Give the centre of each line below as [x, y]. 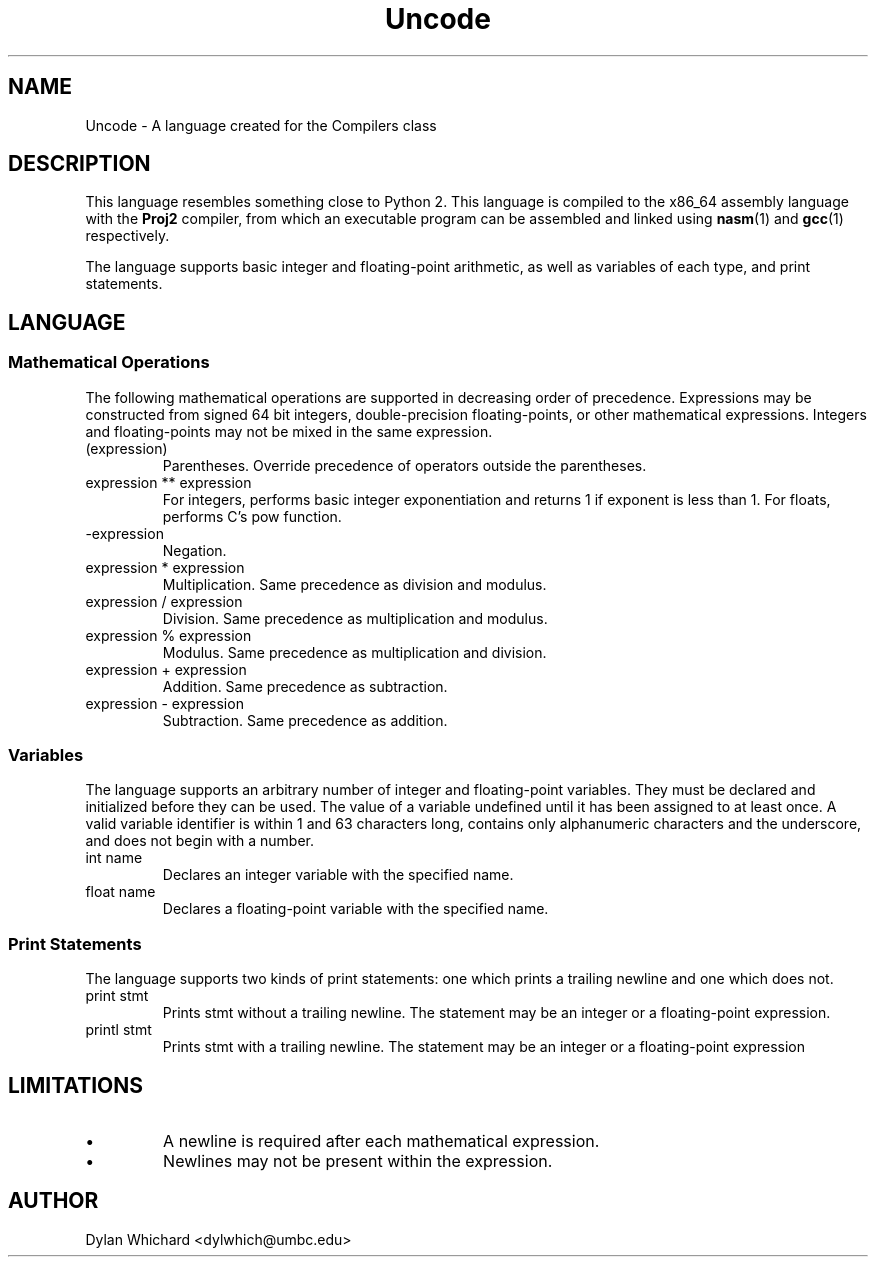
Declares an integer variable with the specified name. [338, 875]
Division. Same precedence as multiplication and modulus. [355, 618]
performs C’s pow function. [252, 516]
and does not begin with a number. [200, 841]
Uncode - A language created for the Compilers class [261, 125]
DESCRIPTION [79, 164]
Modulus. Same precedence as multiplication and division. [354, 652]
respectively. [127, 236]
